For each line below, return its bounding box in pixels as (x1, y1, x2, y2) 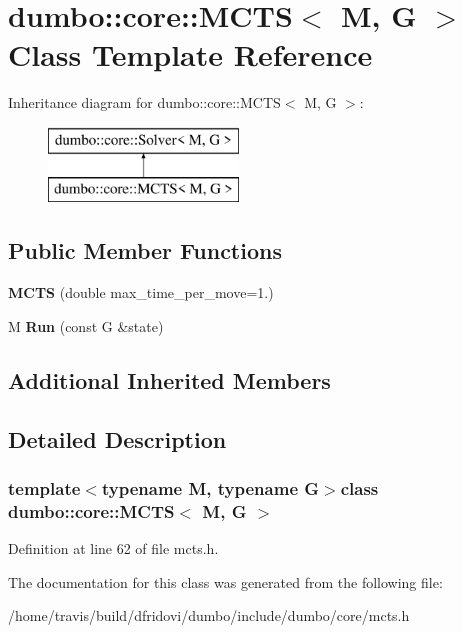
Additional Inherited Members (8, 364, 331, 395)
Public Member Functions (8, 235, 282, 266)
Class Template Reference (8, 34, 373, 75)
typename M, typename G (101, 475, 320, 500)
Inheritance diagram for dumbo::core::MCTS (8, 92, 281, 113)
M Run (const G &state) (8, 315, 164, 336)
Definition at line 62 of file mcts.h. (8, 538, 219, 559)
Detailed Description (8, 423, 227, 454)
